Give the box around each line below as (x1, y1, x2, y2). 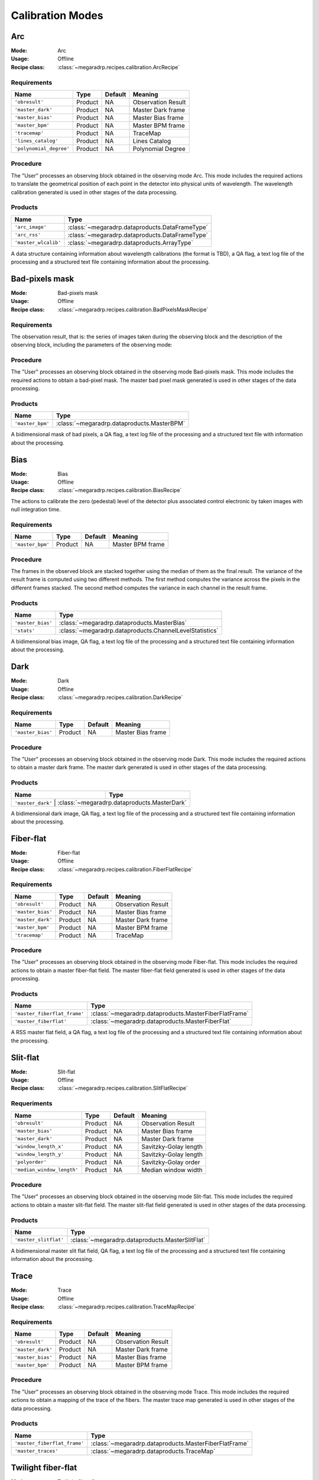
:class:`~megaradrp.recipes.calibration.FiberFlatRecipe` (57, 866, 193, 873)
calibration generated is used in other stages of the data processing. (11, 188, 178, 195)
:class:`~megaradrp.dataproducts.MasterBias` (58, 619, 187, 627)
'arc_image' (14, 224, 47, 230)
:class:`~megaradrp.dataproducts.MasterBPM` (56, 419, 185, 427)
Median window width (141, 1166, 203, 1174)
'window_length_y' (14, 1151, 64, 1157)
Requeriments (11, 1099, 53, 1108)
